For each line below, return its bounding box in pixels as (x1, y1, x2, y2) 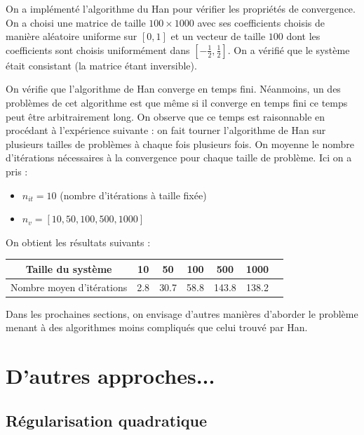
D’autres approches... (6, 361, 215, 390)
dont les (286, 29, 321, 43)
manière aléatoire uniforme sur (6, 29, 137, 43)
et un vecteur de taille (170, 29, 266, 43)
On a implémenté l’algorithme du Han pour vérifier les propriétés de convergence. (6, 1, 356, 15)
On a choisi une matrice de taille (6, 15, 146, 29)
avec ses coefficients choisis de (197, 15, 325, 29)
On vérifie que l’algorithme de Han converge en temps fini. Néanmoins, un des (6, 81, 341, 96)
